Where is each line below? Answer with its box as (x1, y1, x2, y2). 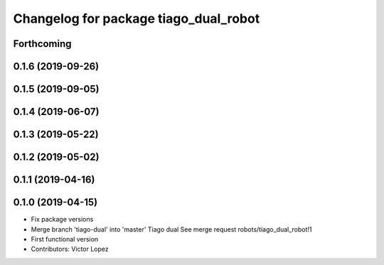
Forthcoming (13, 38, 72, 50)
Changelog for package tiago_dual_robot (13, 11, 260, 26)
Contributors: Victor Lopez (31, 245, 110, 254)
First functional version (31, 234, 99, 243)
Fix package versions (31, 215, 94, 224)
